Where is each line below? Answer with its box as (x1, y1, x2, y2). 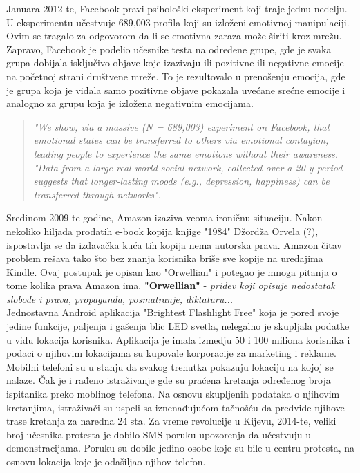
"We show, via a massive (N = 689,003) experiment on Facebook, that (33, 119, 330, 133)
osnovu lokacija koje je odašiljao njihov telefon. (6, 454, 206, 468)
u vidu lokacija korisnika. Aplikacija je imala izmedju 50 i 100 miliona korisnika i (6, 332, 350, 346)
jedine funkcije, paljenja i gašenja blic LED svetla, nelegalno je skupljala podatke (6, 319, 350, 333)
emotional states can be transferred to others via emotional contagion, (33, 133, 329, 147)
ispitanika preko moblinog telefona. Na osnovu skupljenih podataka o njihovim (6, 387, 340, 401)
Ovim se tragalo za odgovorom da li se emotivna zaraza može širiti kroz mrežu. (6, 28, 342, 43)
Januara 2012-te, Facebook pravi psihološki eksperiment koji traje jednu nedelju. (6, 1, 348, 15)
